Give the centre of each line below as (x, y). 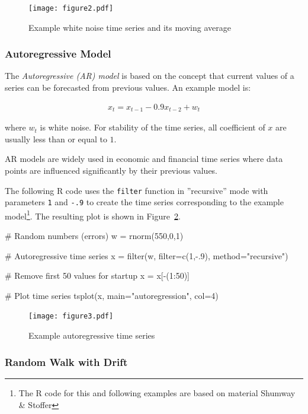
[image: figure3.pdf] (71, 316)
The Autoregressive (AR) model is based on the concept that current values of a (150, 76)
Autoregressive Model (58, 54)
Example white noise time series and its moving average (130, 27)
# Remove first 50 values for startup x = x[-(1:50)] (97, 276)
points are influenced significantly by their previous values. (111, 170)
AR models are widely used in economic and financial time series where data (144, 159)
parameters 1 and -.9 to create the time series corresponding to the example (144, 202)
